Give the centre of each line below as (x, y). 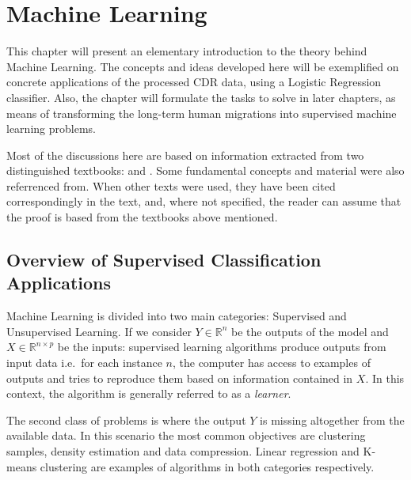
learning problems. (51, 129)
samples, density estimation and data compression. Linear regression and (183, 451)
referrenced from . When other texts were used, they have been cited (171, 185)
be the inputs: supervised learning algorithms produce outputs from (222, 347)
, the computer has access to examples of (271, 363)
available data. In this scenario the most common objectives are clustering (186, 435)
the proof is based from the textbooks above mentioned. (142, 217)
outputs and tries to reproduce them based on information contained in (180, 378)
